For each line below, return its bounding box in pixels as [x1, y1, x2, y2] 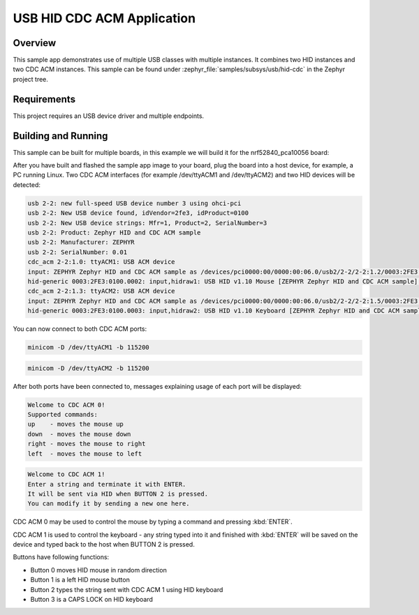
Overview [13, 37, 57, 49]
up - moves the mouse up [27, 420, 124, 429]
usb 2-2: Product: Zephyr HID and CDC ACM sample [27, 228, 201, 237]
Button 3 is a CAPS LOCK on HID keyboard [30, 595, 154, 604]
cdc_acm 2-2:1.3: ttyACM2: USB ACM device [27, 287, 175, 295]
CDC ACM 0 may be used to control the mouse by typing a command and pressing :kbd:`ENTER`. [13, 517, 293, 526]
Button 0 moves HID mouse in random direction [30, 565, 167, 574]
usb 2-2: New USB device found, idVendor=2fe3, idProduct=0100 [27, 209, 249, 217]
